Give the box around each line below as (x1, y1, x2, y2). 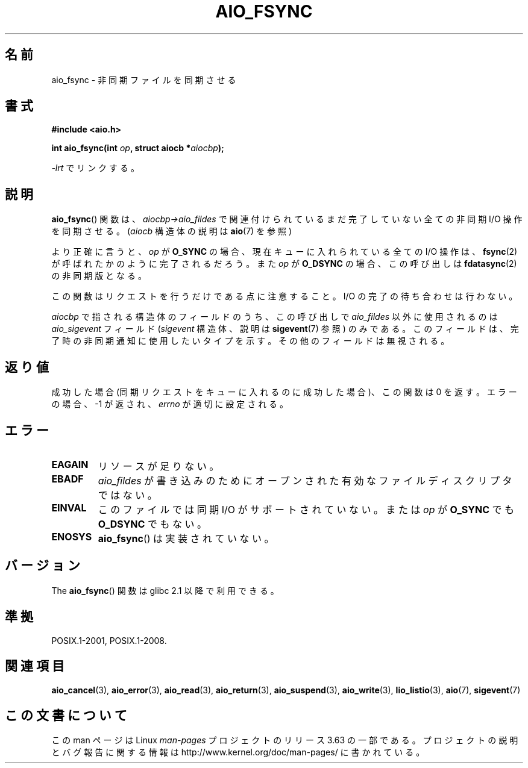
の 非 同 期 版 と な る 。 (51, 270, 146, 281)
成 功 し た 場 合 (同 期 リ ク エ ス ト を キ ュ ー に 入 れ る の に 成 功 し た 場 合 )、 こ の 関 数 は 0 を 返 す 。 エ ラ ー (51, 387, 517, 398)
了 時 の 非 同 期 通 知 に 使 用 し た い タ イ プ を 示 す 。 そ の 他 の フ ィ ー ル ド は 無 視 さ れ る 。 (51, 336, 450, 346)
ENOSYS (51, 530, 92, 543)
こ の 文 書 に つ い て (5, 707, 127, 723)
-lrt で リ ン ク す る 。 (51, 163, 139, 173)
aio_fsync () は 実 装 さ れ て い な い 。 (98, 532, 274, 545)
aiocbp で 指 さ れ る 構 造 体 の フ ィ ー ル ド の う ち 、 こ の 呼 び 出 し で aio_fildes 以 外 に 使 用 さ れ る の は (51, 311, 498, 322)
